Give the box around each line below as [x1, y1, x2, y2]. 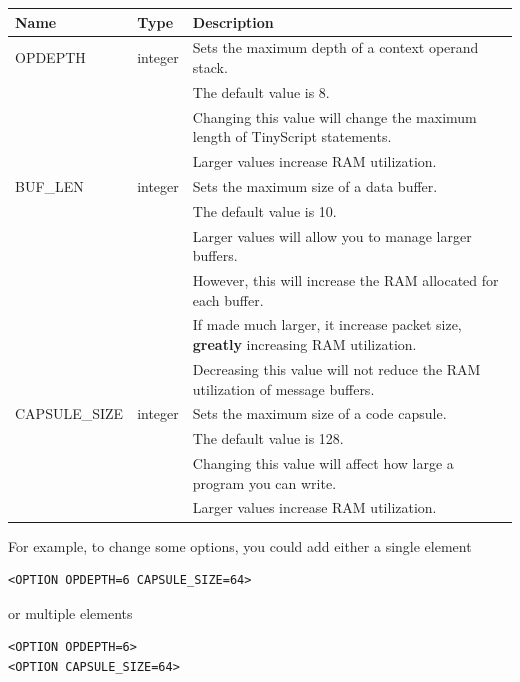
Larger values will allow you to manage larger [192, 225, 472, 246]
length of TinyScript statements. [192, 126, 392, 147]
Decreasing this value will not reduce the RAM [192, 358, 481, 379]
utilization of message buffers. [192, 378, 375, 399]
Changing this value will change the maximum [192, 106, 477, 127]
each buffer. [192, 289, 264, 310]
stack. [192, 56, 228, 77]
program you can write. [192, 472, 337, 493]
